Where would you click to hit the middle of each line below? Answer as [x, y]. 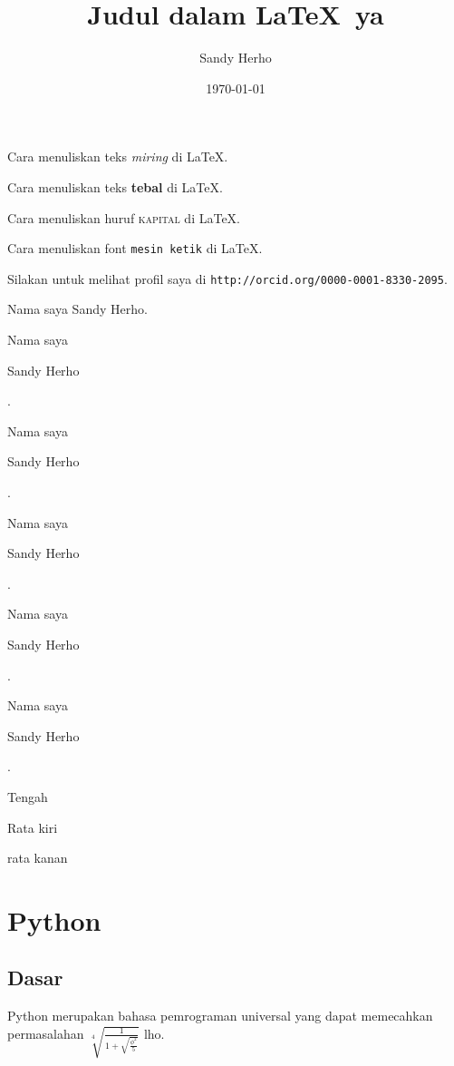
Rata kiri [33, 827]
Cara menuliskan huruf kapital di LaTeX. [124, 217]
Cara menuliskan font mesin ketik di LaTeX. [135, 248]
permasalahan [46, 1033]
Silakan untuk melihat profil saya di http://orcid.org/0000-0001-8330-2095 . [227, 278]
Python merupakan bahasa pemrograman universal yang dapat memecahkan [220, 1016]
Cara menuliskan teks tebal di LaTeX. [115, 186]
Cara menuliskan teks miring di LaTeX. [118, 156]
